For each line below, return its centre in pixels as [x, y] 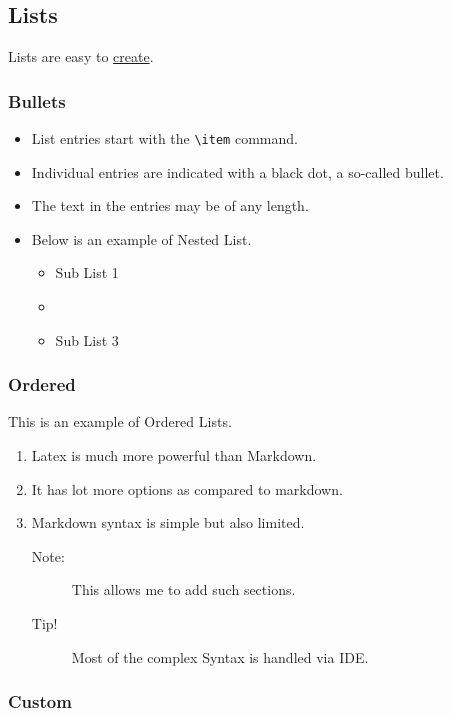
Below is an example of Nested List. [141, 238]
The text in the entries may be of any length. [170, 205]
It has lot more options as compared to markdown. [187, 488]
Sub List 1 [87, 272]
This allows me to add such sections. [183, 589]
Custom [40, 701]
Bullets [37, 100]
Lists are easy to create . [81, 56]
